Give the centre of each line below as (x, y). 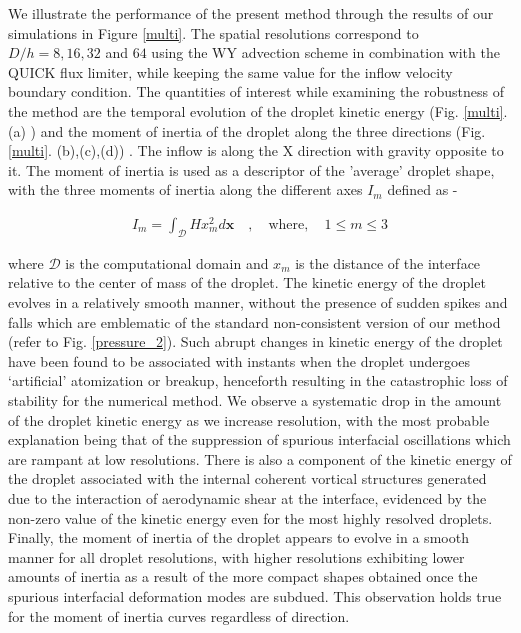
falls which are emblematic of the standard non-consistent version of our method (254, 321)
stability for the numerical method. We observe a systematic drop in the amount (255, 400)
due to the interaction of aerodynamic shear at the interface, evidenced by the (247, 497)
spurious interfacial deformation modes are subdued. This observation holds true (255, 595)
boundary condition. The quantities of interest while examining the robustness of (256, 91)
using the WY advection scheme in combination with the (325, 52)
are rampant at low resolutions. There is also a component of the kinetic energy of (260, 458)
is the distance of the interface (388, 262)
